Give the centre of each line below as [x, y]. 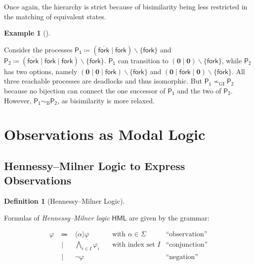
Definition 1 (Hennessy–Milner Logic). [64, 201]
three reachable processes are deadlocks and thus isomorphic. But [103, 81]
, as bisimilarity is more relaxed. [106, 100]
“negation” [182, 257]
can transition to [143, 60]
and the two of [199, 90]
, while [232, 60]
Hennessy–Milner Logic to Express [95, 165]
